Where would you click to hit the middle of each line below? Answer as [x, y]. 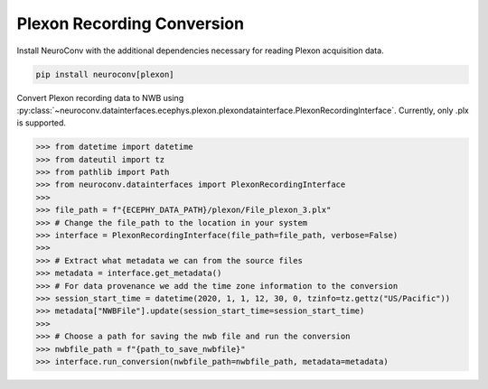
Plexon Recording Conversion [130, 23]
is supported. [42, 123]
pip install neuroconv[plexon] [105, 74]
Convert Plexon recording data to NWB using [100, 97]
